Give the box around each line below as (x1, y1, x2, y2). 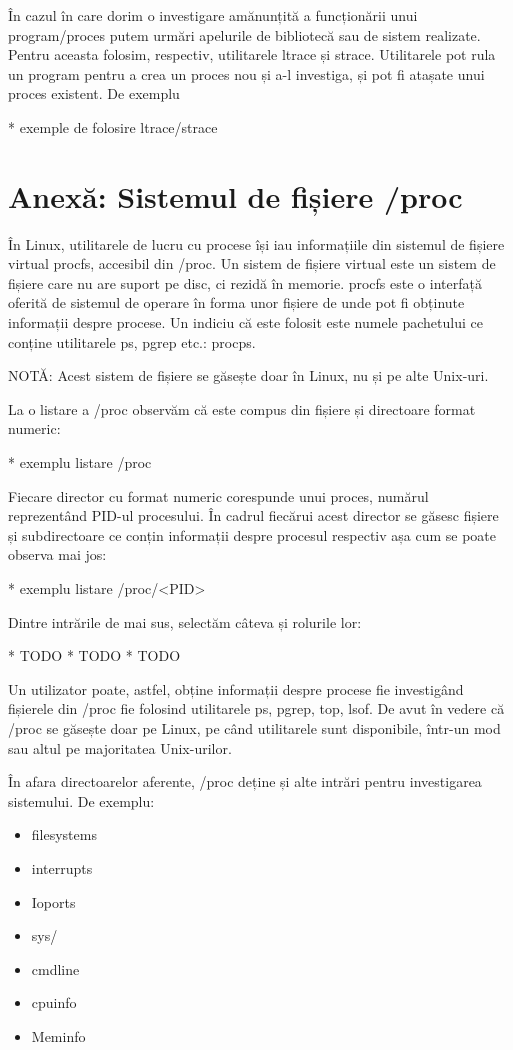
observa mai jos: (8, 544, 107, 565)
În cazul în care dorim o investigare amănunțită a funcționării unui (8, 5, 418, 25)
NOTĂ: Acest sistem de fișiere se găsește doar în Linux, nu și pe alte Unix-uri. (8, 365, 489, 386)
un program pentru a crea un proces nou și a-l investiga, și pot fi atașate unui (8, 63, 485, 84)
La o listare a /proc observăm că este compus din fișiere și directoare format (8, 398, 476, 419)
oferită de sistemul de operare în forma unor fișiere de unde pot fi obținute (8, 292, 465, 313)
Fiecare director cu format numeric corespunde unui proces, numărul (8, 485, 429, 506)
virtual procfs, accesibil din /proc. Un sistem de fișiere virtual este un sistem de (8, 253, 496, 274)
